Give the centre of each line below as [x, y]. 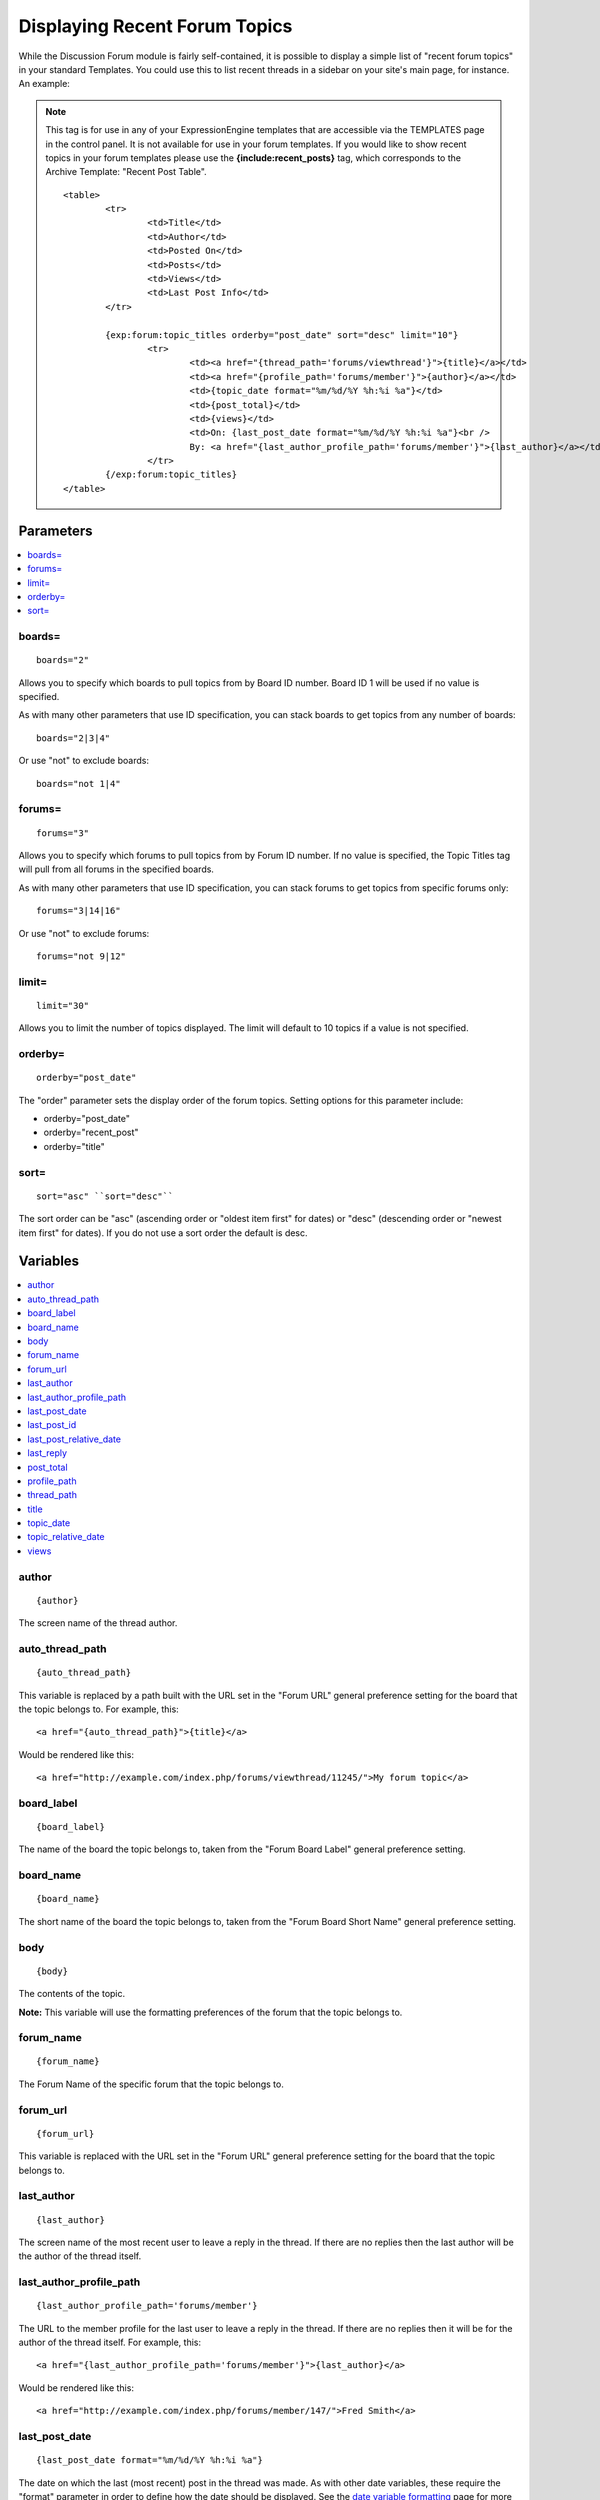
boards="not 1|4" [78, 783]
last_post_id [52, 1425]
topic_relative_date [66, 1537]
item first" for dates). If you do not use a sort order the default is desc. [163, 1232]
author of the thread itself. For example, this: [110, 2342]
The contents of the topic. [72, 1994]
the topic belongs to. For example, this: [98, 1709]
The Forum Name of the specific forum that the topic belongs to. [151, 2084]
